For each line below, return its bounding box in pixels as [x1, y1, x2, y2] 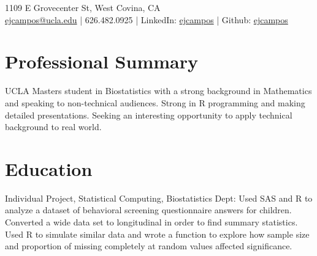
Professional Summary [5, 49, 198, 74]
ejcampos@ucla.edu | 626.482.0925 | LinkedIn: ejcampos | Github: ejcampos [5, 13, 288, 26]
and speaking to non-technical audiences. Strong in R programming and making [5, 96, 305, 109]
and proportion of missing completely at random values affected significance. [5, 240, 292, 252]
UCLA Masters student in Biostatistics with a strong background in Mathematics [5, 84, 312, 97]
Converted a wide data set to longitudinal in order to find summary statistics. [5, 216, 298, 228]
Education [5, 156, 93, 181]
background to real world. [5, 120, 102, 133]
